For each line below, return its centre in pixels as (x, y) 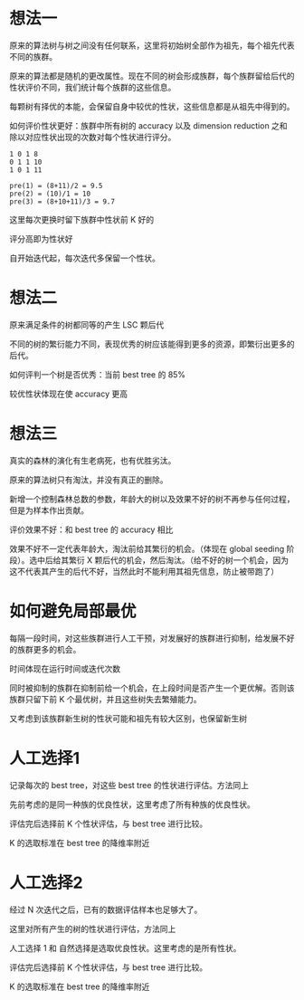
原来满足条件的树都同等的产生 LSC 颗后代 (87, 324)
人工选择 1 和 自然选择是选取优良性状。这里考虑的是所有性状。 (125, 948)
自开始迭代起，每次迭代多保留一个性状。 (85, 258)
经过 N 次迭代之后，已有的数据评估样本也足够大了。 (106, 910)
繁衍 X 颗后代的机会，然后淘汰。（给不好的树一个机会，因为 (179, 560)
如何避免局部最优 (73, 611)
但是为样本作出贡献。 (49, 510)
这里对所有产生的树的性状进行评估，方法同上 (93, 929)
